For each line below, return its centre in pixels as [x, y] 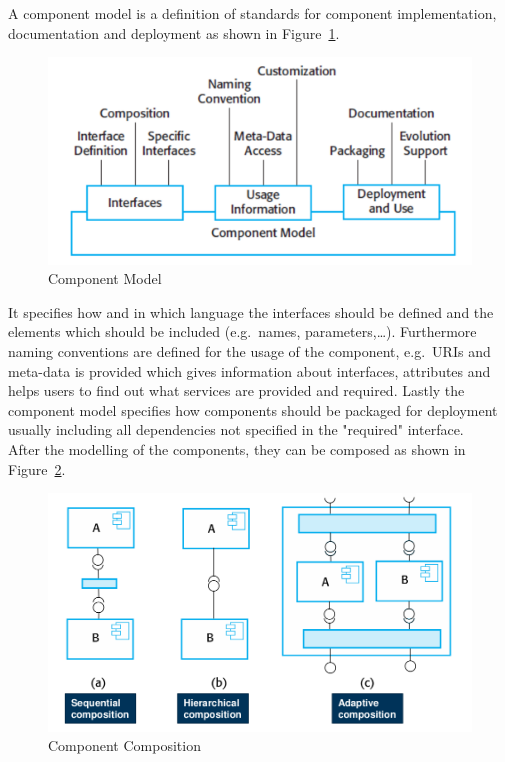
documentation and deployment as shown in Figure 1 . [174, 32]
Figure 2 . [37, 468]
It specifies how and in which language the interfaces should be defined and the [251, 311]
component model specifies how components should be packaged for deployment [253, 409]
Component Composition [124, 745]
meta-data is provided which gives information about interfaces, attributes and [249, 370]
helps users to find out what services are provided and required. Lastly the [236, 390]
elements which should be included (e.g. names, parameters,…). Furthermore [242, 331]
